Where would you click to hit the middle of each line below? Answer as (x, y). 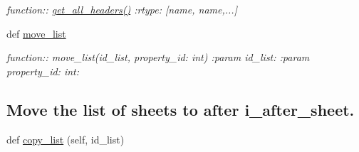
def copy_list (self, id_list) (66, 139)
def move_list (36, 33)
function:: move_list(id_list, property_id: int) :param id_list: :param (158, 57)
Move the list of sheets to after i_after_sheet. (181, 109)
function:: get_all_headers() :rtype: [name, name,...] (122, 9)
